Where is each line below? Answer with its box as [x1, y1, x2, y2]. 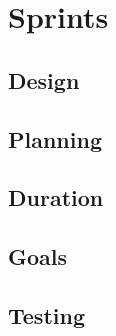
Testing [8, 299, 85, 330]
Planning [8, 123, 102, 154]
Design [8, 64, 80, 95]
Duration [8, 182, 104, 213]
